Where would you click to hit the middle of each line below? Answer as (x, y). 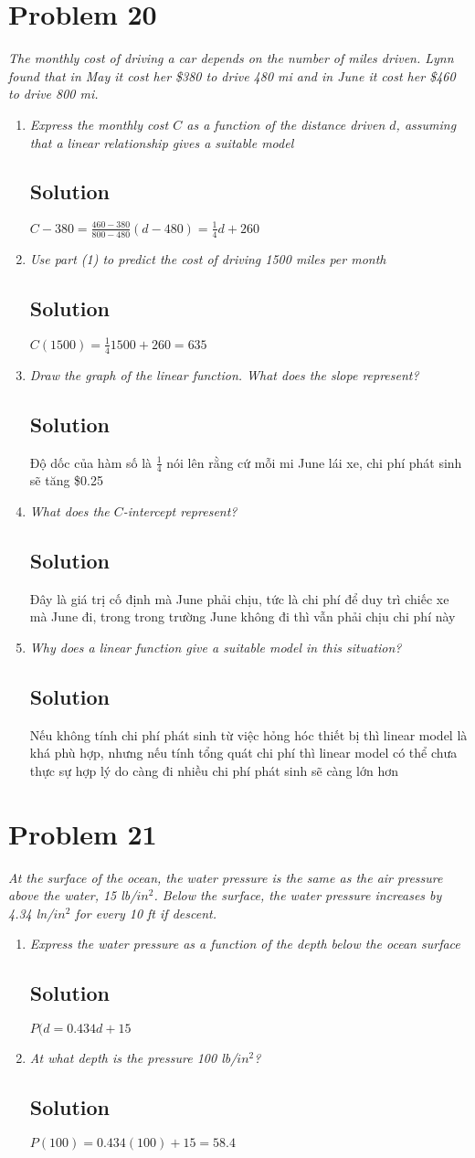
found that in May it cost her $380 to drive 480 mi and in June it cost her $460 (232, 75)
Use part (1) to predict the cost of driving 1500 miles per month (208, 258)
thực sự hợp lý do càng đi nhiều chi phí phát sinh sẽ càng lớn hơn (214, 770)
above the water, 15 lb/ (73, 895)
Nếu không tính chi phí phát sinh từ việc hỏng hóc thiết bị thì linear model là (248, 734)
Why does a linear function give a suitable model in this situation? (216, 647)
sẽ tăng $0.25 (66, 480)
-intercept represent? (180, 511)
